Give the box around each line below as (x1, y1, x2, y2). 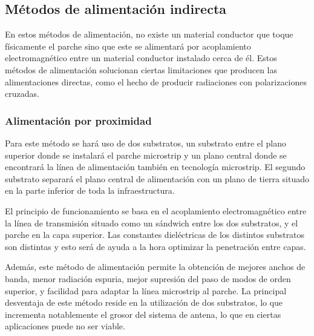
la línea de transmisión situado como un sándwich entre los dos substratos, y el (5, 216, 298, 229)
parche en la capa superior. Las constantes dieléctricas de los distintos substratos (5, 228, 305, 241)
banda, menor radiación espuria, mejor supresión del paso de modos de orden (5, 272, 291, 285)
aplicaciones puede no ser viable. (5, 320, 125, 332)
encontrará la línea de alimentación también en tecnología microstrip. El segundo (5, 160, 306, 173)
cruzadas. (5, 87, 39, 100)
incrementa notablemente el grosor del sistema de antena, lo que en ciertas (5, 308, 281, 320)
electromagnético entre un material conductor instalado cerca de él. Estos (5, 51, 277, 64)
